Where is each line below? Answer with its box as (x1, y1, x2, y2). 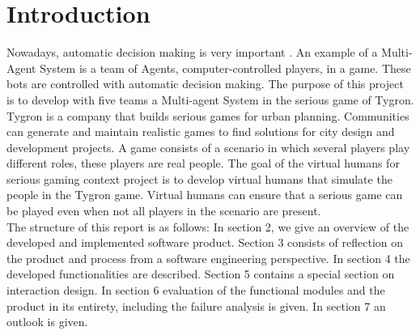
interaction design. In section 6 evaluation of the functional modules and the (6, 282, 385, 299)
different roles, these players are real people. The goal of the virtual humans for (6, 155, 400, 172)
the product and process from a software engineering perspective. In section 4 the (6, 249, 410, 266)
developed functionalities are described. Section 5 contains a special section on (6, 265, 395, 282)
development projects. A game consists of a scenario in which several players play (6, 138, 410, 155)
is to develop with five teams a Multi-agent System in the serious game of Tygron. (6, 91, 414, 108)
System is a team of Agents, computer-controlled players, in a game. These (40, 59, 411, 76)
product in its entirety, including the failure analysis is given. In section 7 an (6, 297, 386, 314)
